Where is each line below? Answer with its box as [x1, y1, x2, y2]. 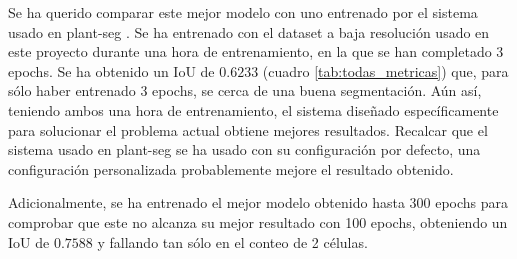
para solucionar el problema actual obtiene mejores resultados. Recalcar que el [8, 119, 488, 140]
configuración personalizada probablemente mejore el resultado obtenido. [8, 158, 454, 179]
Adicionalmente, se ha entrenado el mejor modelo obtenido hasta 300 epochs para [8, 192, 509, 213]
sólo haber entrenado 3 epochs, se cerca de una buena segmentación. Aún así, [8, 80, 482, 101]
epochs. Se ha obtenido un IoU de [8, 60, 215, 81]
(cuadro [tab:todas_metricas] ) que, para [262, 60, 509, 81]
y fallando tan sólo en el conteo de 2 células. [97, 231, 368, 252]
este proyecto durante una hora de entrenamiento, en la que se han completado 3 [8, 41, 504, 62]
